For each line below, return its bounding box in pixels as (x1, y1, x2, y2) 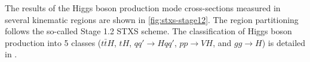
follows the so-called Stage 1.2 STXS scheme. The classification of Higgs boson (5, 25, 292, 37)
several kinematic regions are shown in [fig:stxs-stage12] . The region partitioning (5, 13, 299, 25)
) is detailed (262, 36, 306, 48)
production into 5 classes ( (5, 36, 102, 48)
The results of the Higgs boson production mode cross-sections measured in (5, 2, 281, 14)
